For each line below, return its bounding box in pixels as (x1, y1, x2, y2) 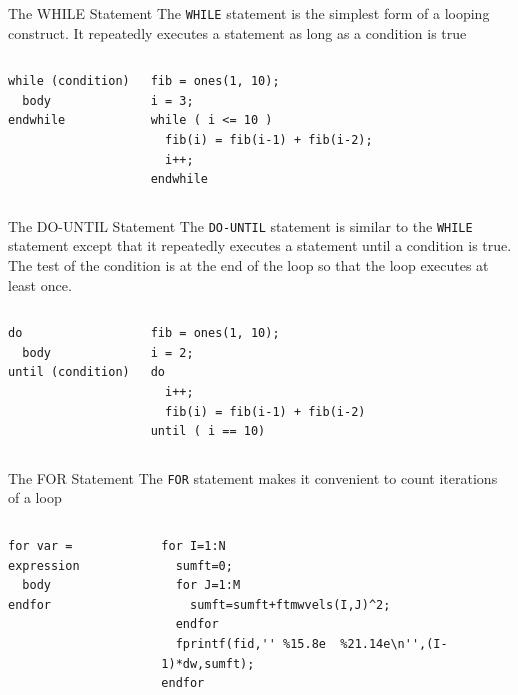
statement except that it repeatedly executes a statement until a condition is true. (8, 235, 512, 256)
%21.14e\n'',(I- (340, 637, 448, 652)
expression (8, 558, 80, 573)
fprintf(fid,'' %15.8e (175, 637, 326, 652)
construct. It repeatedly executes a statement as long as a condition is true (8, 22, 467, 43)
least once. (8, 274, 72, 295)
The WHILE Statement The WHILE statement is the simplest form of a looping (8, 3, 490, 23)
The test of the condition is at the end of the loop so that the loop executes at (8, 255, 489, 276)
